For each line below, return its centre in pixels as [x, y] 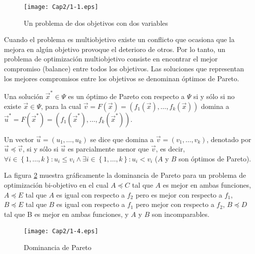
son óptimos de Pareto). [215, 158]
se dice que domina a [122, 139]
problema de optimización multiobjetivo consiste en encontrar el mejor [111, 59]
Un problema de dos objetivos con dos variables [96, 23]
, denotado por [229, 139]
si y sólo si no [214, 96]
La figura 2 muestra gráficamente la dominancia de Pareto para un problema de [125, 175]
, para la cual [61, 106]
